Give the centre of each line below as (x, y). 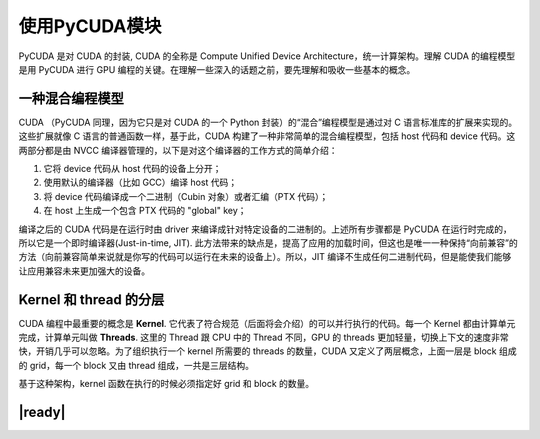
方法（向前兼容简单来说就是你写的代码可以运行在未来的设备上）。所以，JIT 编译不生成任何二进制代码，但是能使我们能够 (265, 257)
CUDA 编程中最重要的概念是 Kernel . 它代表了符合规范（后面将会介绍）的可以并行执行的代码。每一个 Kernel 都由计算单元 (267, 323)
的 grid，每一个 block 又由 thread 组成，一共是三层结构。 (136, 365)
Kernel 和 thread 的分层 (91, 299)
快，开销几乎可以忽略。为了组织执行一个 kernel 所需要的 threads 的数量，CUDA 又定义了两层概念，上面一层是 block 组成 (267, 351)
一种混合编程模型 (71, 98)
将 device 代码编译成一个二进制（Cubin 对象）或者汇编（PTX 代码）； (186, 196)
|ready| (42, 412)
